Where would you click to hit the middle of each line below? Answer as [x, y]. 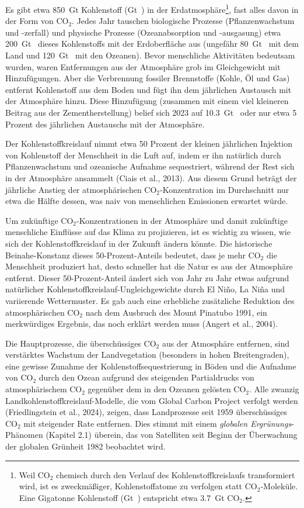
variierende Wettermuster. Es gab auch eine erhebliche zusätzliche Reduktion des [150, 300]
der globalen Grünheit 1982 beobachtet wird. [85, 446]
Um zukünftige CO [39, 220]
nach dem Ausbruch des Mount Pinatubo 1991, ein [176, 312]
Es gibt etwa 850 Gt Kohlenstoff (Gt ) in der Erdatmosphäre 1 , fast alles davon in [152, 8]
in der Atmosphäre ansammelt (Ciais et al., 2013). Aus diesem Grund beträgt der [151, 177]
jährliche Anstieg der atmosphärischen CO [81, 189]
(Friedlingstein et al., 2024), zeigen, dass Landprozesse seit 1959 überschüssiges [146, 412]
